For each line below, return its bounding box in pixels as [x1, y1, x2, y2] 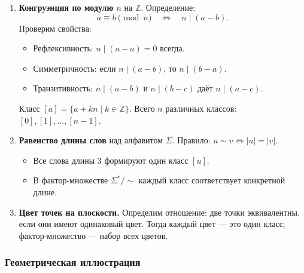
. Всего [129, 102, 155, 114]
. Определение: [141, 1, 196, 13]
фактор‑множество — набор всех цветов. [19, 229, 168, 241]
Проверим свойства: [19, 22, 92, 34]
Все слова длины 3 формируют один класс [33, 154, 189, 166]
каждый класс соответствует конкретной [138, 174, 285, 186]
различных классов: [165, 102, 237, 114]
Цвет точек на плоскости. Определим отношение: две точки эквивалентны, [19, 205, 300, 218]
